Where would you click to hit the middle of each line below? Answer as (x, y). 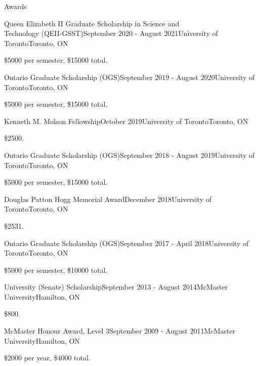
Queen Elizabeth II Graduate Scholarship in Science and (92, 23)
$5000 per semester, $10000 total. (56, 270)
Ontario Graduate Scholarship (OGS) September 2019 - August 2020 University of (129, 77)
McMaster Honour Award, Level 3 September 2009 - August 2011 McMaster (120, 331)
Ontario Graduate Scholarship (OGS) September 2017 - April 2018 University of (126, 243)
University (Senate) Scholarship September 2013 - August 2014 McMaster (116, 287)
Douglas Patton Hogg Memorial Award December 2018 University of (108, 199)
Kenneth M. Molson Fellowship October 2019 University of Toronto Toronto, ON (126, 121)
